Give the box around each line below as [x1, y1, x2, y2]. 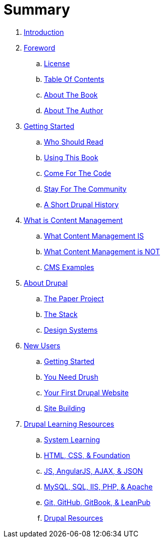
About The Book [44, 90, 98, 99]
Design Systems [44, 325, 98, 334]
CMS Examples [44, 262, 94, 272]
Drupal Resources [44, 513, 103, 522]
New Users [24, 341, 61, 350]
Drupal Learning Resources [24, 419, 115, 428]
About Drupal [24, 278, 68, 287]
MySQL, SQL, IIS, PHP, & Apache [44, 482, 153, 491]
